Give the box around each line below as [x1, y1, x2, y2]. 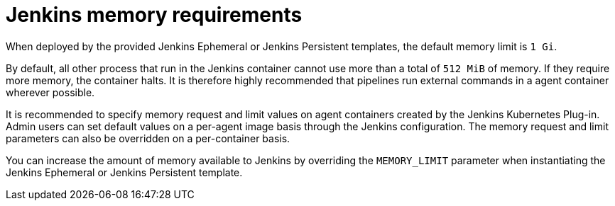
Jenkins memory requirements [6, 3, 303, 27]
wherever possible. [6, 86, 95, 98]
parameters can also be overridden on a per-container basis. [6, 132, 290, 144]
